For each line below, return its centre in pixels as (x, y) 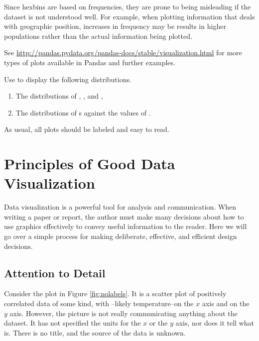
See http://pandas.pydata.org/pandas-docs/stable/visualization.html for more (123, 53)
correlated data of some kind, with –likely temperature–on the (99, 303)
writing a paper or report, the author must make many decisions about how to (124, 216)
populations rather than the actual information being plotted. (98, 36)
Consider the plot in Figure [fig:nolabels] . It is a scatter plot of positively (115, 293)
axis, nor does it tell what (215, 323)
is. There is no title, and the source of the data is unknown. (95, 332)
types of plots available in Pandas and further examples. (90, 62)
